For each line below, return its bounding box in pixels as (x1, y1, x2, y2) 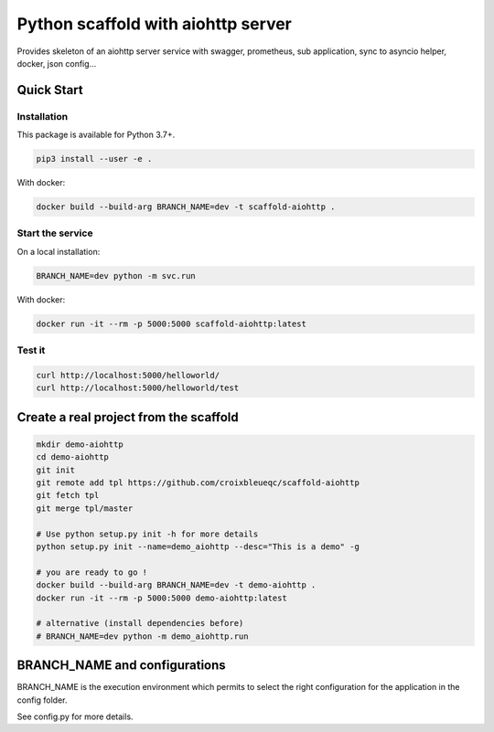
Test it (16, 344, 46, 356)
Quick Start (16, 82, 83, 98)
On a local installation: (16, 246, 101, 257)
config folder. (16, 695, 68, 705)
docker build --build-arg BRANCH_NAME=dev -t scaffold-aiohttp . (36, 202, 336, 212)
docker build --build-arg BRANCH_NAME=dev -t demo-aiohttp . (36, 580, 317, 590)
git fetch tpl (36, 490, 100, 501)
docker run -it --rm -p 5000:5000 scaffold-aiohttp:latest (36, 318, 306, 329)
